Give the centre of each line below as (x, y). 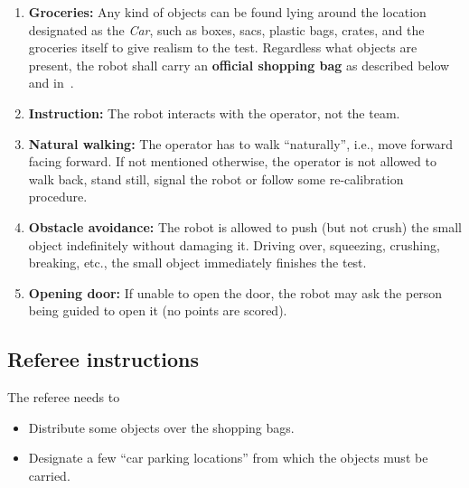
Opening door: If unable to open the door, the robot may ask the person (235, 292)
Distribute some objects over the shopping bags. (161, 427)
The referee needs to (64, 397)
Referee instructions (103, 359)
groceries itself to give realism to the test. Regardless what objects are (223, 47)
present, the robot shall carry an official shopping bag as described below (239, 65)
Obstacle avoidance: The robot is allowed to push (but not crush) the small (245, 226)
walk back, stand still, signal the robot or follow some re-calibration (216, 178)
